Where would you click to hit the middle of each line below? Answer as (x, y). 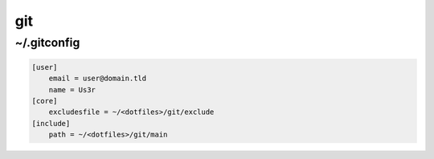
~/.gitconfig (47, 43)
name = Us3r (72, 90)
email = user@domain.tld (98, 79)
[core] (45, 101)
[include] (51, 123)
